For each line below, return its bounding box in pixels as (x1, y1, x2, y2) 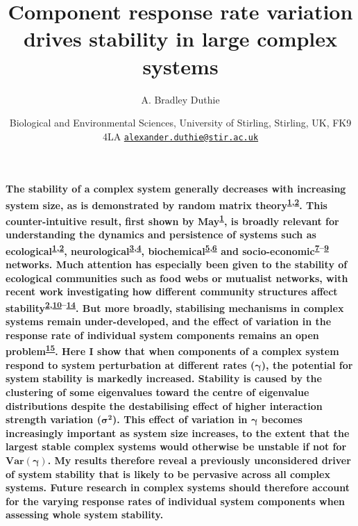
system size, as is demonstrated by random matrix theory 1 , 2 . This (6, 195, 327, 212)
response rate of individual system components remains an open (6, 327, 319, 342)
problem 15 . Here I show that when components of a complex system (6, 342, 339, 359)
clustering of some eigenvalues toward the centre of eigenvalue (6, 384, 309, 399)
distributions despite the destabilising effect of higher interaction (6, 398, 323, 413)
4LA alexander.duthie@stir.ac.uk (102, 129, 259, 143)
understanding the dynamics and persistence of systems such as (6, 227, 316, 242)
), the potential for (261, 357, 353, 372)
